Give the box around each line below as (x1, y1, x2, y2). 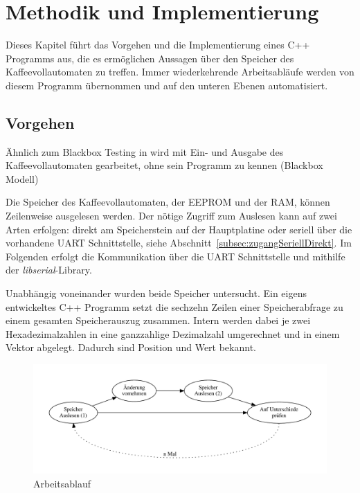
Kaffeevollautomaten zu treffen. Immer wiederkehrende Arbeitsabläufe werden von (6, 64, 354, 79)
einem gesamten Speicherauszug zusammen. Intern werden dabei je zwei (6, 313, 311, 328)
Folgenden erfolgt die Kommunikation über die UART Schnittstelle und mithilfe (6, 249, 345, 263)
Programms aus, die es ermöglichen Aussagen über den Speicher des (6, 51, 294, 65)
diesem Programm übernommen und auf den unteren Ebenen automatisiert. (6, 78, 328, 92)
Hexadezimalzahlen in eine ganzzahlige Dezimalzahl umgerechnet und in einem (6, 326, 340, 341)
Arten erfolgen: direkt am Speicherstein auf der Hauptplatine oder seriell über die (6, 222, 352, 236)
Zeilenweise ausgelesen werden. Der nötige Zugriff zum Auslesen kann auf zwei (6, 208, 337, 223)
